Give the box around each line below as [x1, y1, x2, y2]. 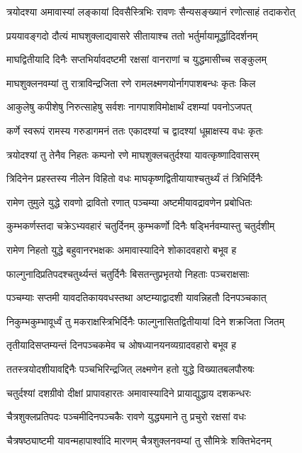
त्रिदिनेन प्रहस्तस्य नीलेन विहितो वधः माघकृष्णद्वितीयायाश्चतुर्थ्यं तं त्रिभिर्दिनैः [6, 171, 263, 186]
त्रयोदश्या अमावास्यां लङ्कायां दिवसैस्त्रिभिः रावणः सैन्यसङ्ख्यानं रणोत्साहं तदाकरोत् [6, 4, 296, 18]
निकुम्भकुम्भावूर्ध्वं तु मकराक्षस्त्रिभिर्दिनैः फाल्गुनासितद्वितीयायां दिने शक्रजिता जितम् [6, 313, 284, 328]
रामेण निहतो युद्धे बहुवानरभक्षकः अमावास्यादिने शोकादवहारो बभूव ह [6, 242, 237, 257]
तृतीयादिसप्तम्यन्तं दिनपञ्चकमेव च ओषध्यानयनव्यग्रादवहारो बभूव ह [6, 337, 237, 352]
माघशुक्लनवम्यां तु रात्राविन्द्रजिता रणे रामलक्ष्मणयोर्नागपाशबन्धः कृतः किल [6, 75, 256, 90]
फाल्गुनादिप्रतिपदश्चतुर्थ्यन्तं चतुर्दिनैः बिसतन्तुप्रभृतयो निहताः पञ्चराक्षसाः [6, 266, 250, 281]
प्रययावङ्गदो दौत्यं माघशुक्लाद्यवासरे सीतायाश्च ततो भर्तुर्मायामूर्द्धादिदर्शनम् [6, 28, 258, 43]
